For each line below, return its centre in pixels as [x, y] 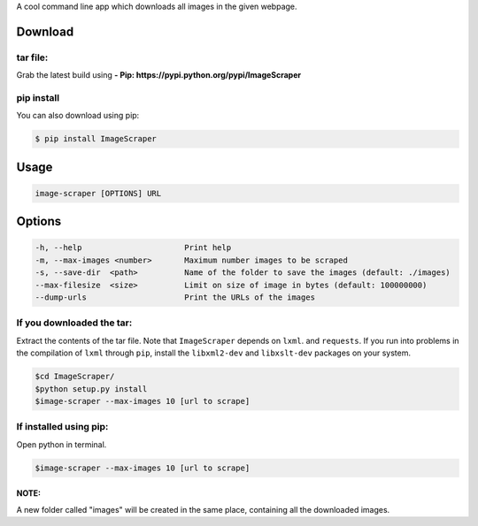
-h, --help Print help [133, 248]
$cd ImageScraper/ [75, 377]
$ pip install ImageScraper [96, 139]
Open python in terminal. [62, 444]
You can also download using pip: [78, 116]
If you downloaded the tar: [74, 323]
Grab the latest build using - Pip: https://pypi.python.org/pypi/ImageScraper [158, 75]
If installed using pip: [62, 427]
